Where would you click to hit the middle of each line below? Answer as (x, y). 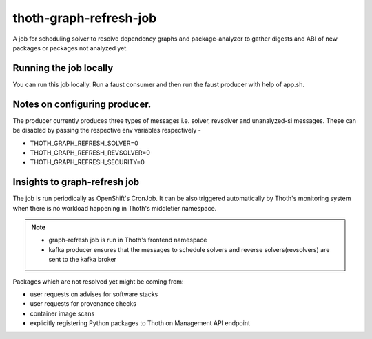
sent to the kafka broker (83, 260)
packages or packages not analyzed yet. (71, 48)
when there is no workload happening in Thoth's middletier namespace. (115, 208)
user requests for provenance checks (83, 304)
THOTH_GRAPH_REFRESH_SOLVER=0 (84, 143)
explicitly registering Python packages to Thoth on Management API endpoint (140, 323)
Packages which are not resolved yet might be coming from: (98, 281)
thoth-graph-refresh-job (85, 18)
